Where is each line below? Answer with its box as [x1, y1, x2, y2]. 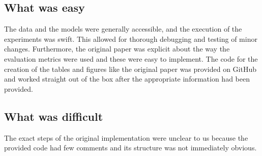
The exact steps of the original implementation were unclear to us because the [4, 132, 248, 143]
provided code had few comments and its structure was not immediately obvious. [4, 142, 257, 153]
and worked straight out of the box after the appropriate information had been [4, 73, 250, 84]
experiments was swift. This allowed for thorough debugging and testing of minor [4, 33, 257, 44]
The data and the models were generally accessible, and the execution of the [4, 23, 242, 34]
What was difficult [4, 108, 103, 124]
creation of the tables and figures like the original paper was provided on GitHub [4, 63, 257, 74]
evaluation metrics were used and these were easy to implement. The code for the [4, 53, 258, 64]
